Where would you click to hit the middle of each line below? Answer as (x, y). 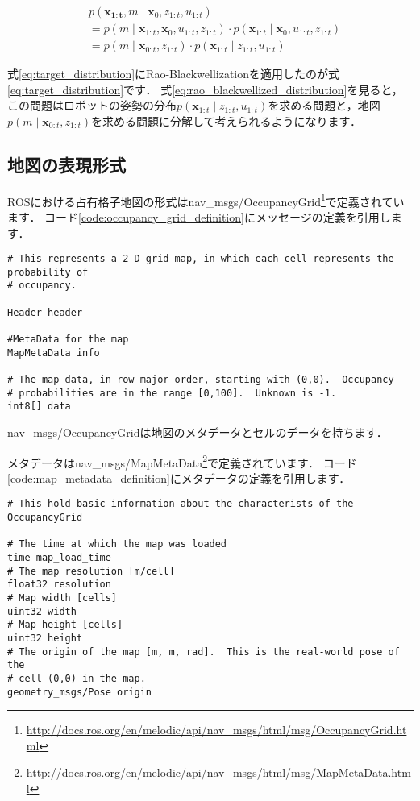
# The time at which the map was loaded (117, 544)
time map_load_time (59, 558)
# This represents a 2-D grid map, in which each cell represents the (201, 259)
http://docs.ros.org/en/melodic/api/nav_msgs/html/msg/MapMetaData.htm (218, 772)
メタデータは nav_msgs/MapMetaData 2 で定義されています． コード (182, 461)
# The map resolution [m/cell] (91, 571)
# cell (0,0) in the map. (77, 678)
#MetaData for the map (68, 340)
